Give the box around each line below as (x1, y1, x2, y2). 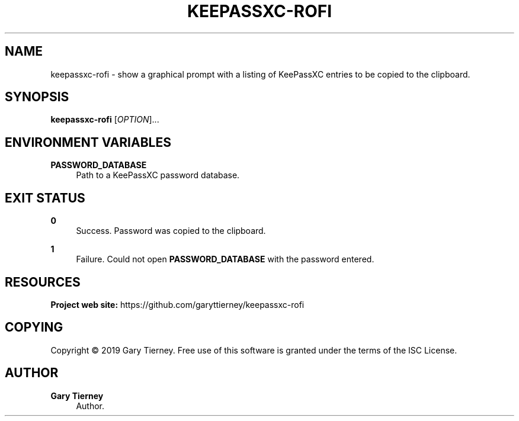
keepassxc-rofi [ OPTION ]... (50, 114, 159, 125)
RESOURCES (5, 274, 81, 290)
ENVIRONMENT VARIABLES (5, 134, 171, 150)
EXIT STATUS (5, 190, 85, 205)
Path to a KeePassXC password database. (76, 170, 240, 181)
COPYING (5, 320, 63, 335)
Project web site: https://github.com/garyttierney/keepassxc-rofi (50, 299, 305, 310)
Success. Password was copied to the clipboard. (76, 226, 266, 236)
